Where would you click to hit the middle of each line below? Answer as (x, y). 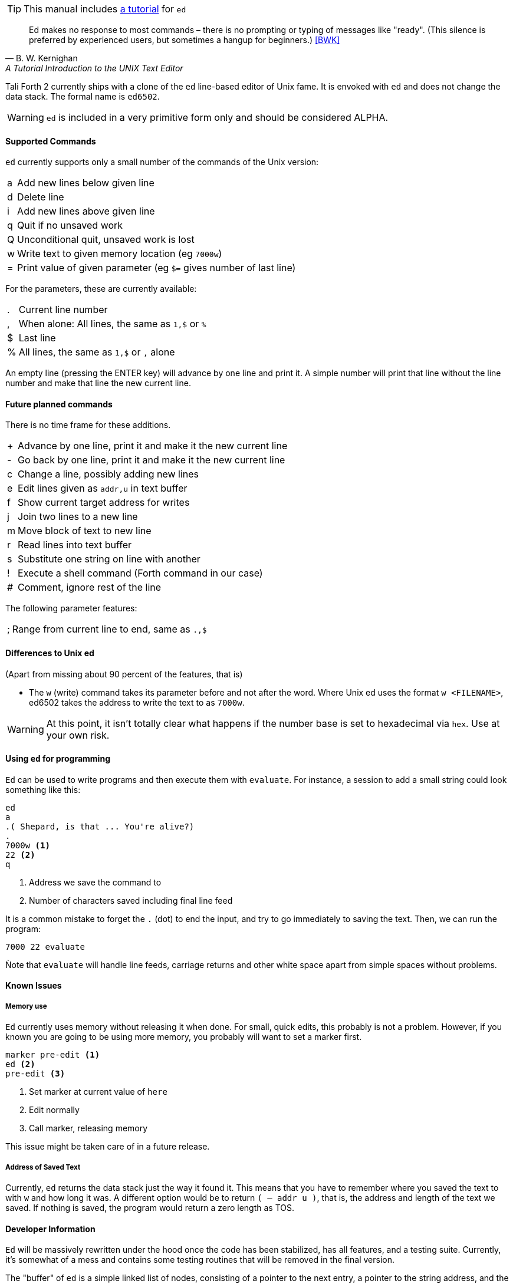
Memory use (26, 1006)
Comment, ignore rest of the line (90, 587)
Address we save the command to (95, 882)
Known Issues (34, 986)
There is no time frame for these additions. (88, 425)
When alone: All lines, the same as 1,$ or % (112, 324)
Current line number (63, 310)
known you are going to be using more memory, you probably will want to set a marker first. (184, 1037)
